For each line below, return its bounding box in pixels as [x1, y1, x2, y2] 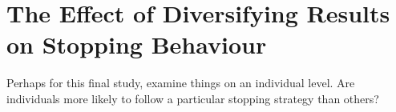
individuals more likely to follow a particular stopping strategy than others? [6, 90, 379, 106]
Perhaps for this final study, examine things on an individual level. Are [6, 74, 355, 91]
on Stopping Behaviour [6, 28, 267, 61]
